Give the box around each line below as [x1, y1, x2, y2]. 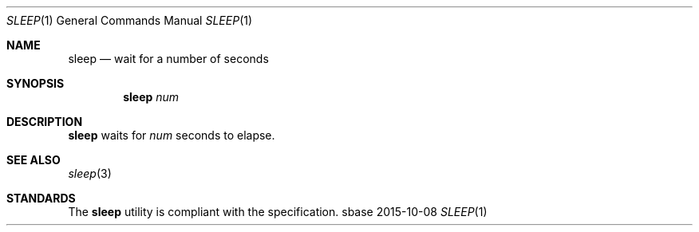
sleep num [123, 90, 180, 104]
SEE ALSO [6, 153, 61, 167]
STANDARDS [6, 191, 76, 205]
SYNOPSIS [6, 77, 65, 90]
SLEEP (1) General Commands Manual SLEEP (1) [6, 14, 253, 27]
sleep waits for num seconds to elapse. [68, 128, 275, 142]
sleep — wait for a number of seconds [68, 52, 269, 65]
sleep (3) [68, 167, 112, 180]
